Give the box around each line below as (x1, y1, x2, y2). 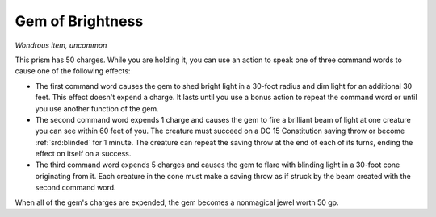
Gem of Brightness (15, 12, 144, 30)
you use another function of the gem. (35, 103, 159, 113)
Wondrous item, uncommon (15, 40, 107, 50)
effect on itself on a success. (35, 149, 132, 159)
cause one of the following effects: (15, 66, 131, 76)
